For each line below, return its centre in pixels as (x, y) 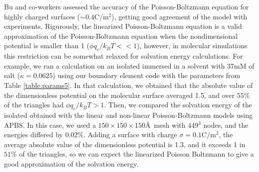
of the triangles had (34, 105)
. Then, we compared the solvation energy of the (178, 105)
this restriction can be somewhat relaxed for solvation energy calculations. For (124, 56)
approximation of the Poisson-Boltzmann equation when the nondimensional (121, 36)
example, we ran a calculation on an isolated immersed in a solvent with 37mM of (129, 65)
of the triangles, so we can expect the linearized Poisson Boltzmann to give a (136, 154)
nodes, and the (226, 125)
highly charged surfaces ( (42, 16)
